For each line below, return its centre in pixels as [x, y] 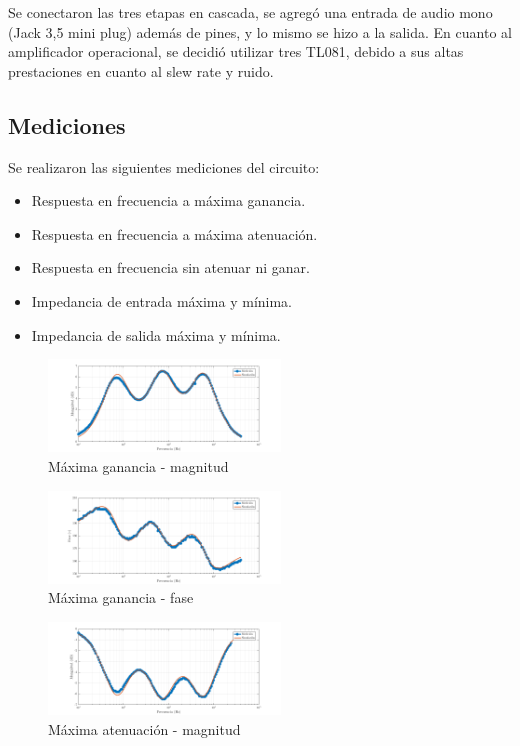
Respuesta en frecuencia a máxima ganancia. [168, 200]
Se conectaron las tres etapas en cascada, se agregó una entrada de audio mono [250, 12]
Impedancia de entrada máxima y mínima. [161, 300]
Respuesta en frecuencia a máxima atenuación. [174, 233]
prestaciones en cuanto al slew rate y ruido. [141, 70]
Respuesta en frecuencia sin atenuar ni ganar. [171, 267]
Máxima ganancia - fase [121, 597]
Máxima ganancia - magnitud [138, 466]
